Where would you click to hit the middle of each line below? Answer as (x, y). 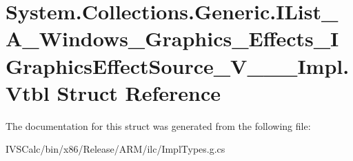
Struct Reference (139, 92)
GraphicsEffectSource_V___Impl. (178, 65)
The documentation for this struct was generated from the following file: (158, 125)
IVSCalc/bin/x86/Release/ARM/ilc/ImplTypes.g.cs (115, 149)
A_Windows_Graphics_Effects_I (172, 38)
